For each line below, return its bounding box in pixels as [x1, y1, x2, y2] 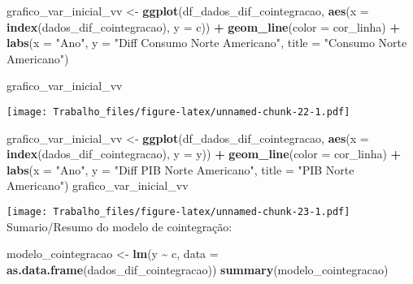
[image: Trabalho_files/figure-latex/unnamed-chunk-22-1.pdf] [7, 105, 350, 118]
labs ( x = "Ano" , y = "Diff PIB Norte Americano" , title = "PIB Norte [7, 161, 354, 178]
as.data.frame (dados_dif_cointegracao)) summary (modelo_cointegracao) [7, 260, 389, 278]
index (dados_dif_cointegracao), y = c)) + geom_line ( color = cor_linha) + [7, 18, 400, 35]
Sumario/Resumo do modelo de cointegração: [7, 217, 233, 235]
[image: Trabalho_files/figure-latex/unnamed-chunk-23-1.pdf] [7, 206, 350, 217]
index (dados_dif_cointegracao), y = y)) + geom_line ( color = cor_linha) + [7, 145, 402, 162]
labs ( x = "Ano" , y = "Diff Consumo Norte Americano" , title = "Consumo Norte [7, 34, 407, 51]
